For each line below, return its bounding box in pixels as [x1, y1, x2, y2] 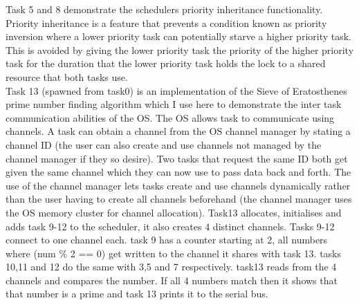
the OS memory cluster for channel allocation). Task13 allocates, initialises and [6, 205, 342, 219]
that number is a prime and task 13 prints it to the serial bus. [6, 286, 268, 301]
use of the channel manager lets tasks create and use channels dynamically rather [6, 178, 351, 192]
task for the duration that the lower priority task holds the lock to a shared [6, 56, 326, 71]
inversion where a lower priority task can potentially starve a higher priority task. [6, 29, 352, 44]
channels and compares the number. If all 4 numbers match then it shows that [6, 272, 338, 287]
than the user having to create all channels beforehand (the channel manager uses [6, 192, 352, 206]
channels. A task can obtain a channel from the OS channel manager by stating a [6, 124, 351, 138]
